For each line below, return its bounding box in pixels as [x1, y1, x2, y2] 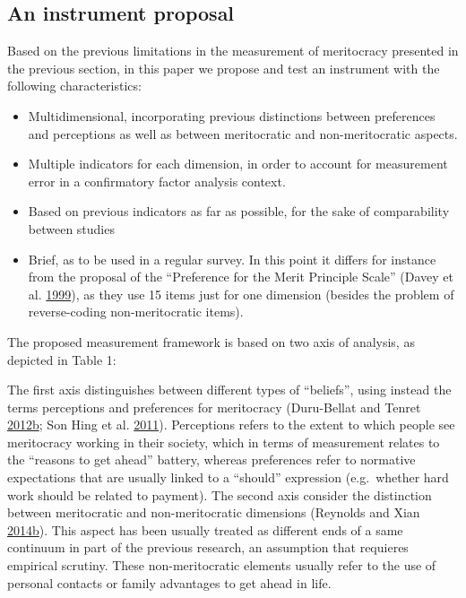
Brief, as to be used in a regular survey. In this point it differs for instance [28, 249, 436, 268]
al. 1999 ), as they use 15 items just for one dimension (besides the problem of [28, 284, 454, 303]
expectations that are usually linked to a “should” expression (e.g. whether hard [7, 468, 449, 487]
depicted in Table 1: [7, 350, 116, 368]
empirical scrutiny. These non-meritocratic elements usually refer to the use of [7, 556, 436, 575]
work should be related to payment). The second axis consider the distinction [7, 485, 432, 504]
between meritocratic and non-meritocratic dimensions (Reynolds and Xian [7, 503, 420, 522]
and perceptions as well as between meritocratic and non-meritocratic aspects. [28, 124, 458, 143]
